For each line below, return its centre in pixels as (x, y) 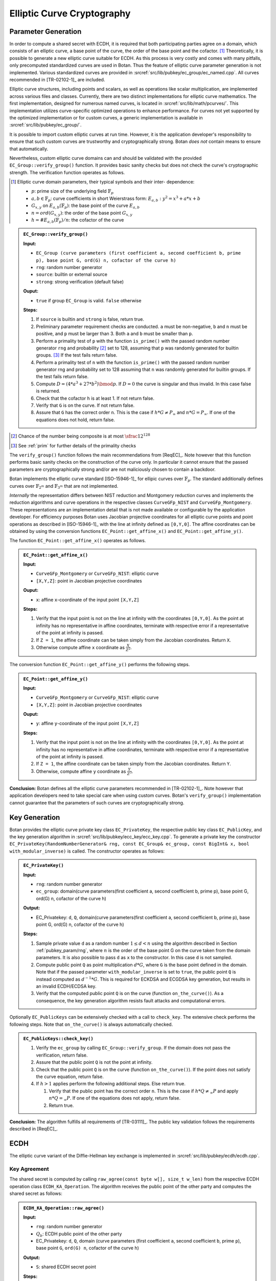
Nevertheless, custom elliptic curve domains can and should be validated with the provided (106, 158)
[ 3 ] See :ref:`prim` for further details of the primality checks (74, 445)
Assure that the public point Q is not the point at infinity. (94, 1062)
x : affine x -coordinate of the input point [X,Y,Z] (88, 600)
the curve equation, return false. (70, 1077)
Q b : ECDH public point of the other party (79, 1234)
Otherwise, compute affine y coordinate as (81, 771)
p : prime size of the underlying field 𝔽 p (73, 192)
